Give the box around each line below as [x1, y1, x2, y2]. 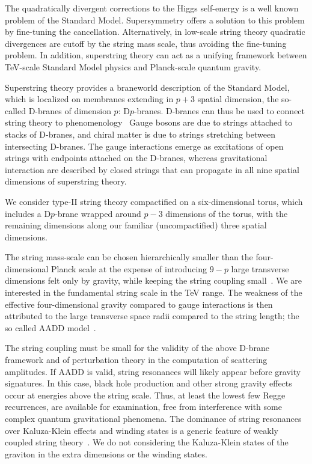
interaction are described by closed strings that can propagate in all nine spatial [5, 163, 299, 176]
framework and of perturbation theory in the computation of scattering [5, 353, 268, 366]
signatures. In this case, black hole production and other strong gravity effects [5, 377, 292, 389]
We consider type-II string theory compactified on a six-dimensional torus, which [5, 195, 303, 207]
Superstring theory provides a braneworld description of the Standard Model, [5, 81, 290, 93]
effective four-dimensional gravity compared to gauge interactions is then [5, 298, 273, 310]
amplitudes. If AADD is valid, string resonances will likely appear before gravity [5, 365, 301, 377]
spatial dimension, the [197, 93, 279, 105]
